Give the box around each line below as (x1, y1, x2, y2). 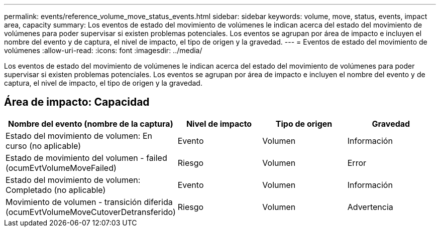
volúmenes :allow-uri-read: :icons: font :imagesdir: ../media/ (4, 46, 202, 55)
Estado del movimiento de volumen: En (6, 130, 152, 141)
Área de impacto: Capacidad (4, 96, 150, 109)
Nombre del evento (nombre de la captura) (8, 118, 173, 129)
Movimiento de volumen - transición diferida (6, 196, 173, 207)
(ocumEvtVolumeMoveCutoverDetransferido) (6, 206, 176, 217)
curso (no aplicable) (6, 140, 81, 151)
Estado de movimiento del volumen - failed (6, 152, 167, 163)
